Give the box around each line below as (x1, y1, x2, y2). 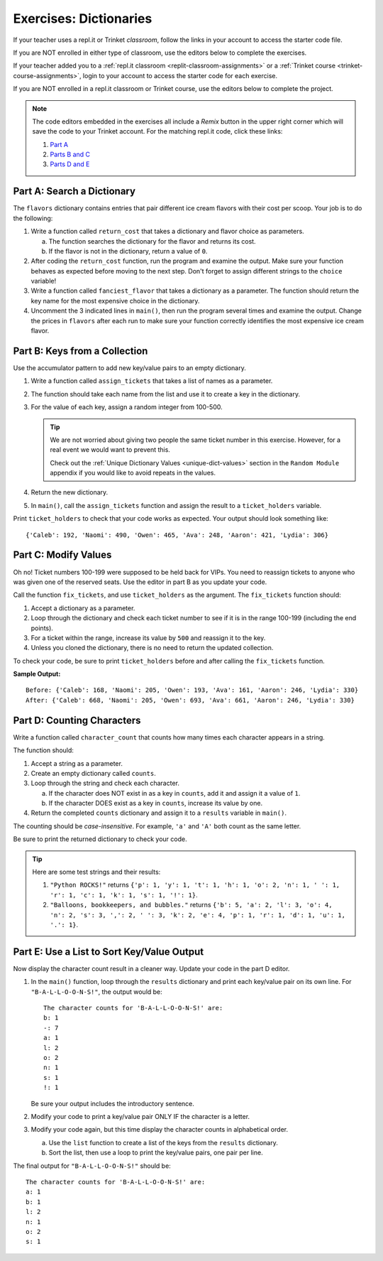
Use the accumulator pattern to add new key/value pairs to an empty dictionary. (13, 363, 246, 372)
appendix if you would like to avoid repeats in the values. (50, 469, 216, 477)
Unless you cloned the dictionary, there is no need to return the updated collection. (30, 644, 274, 652)
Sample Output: (13, 670, 61, 678)
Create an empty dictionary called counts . (30, 769, 156, 777)
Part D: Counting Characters (13, 714, 141, 726)
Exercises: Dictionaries (13, 11, 152, 26)
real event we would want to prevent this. (50, 445, 170, 454)
